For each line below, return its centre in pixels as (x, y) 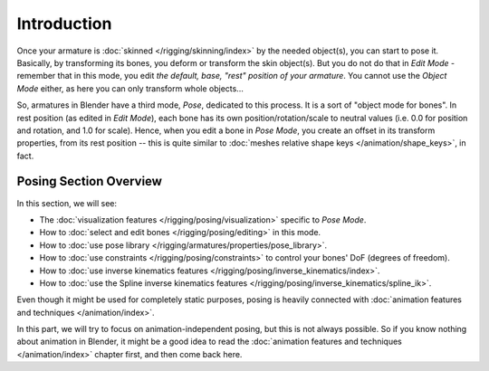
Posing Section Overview (90, 181)
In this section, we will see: (67, 203)
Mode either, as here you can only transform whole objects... (130, 88)
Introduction (64, 24)
